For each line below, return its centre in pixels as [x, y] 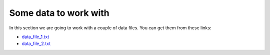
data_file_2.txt [36, 44]
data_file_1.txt [35, 37]
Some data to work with [59, 13]
